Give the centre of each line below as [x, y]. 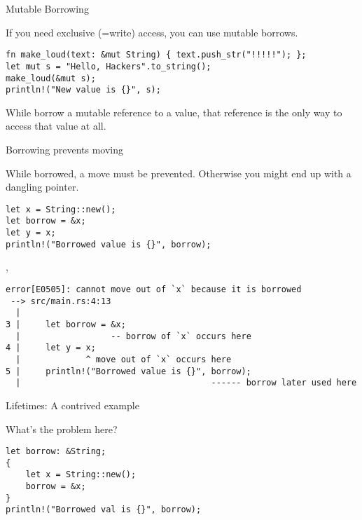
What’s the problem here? [62, 429]
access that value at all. [56, 126]
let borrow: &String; [56, 452]
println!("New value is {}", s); [83, 90]
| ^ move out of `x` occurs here [124, 359]
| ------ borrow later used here [186, 383]
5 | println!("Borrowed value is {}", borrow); [128, 371]
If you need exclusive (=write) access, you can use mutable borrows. [152, 32]
